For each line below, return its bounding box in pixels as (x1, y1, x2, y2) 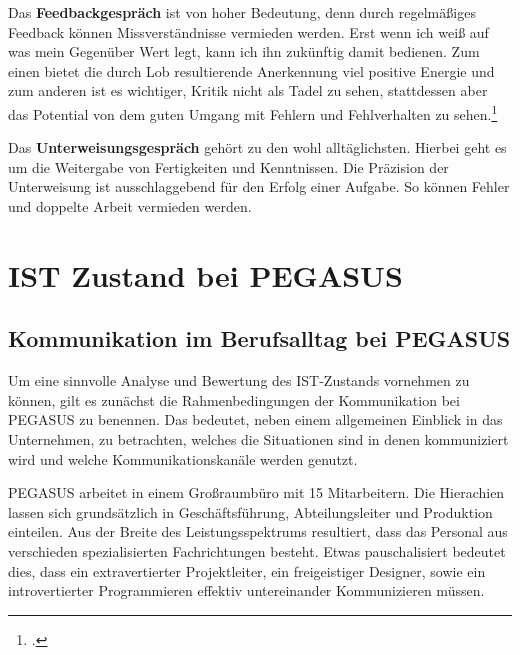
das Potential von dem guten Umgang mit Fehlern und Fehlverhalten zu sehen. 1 (8, 100, 498, 124)
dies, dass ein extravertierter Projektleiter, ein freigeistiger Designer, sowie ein (8, 560, 486, 581)
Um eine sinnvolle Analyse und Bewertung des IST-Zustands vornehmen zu (8, 370, 470, 391)
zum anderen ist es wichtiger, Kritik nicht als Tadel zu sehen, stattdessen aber (8, 80, 488, 101)
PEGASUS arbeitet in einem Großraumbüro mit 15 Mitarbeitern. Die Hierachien (8, 482, 505, 503)
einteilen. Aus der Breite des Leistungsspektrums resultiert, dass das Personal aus (8, 521, 508, 542)
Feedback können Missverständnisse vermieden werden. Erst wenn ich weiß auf (8, 21, 489, 42)
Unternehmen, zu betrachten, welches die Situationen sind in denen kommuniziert (8, 428, 509, 449)
